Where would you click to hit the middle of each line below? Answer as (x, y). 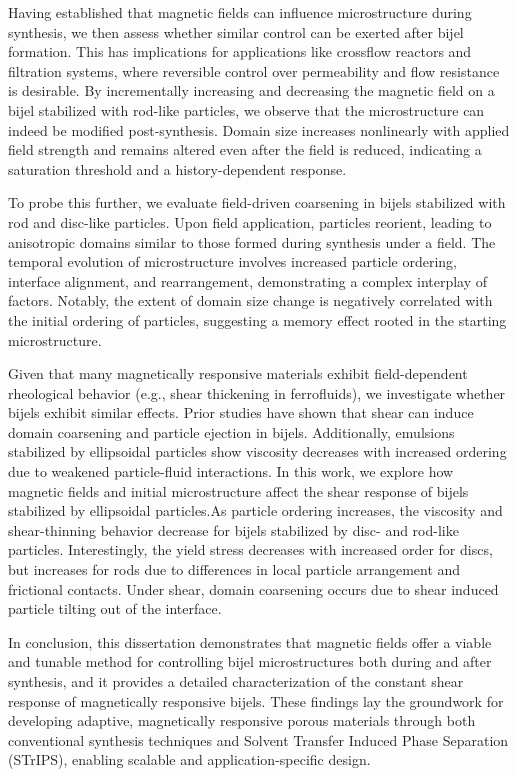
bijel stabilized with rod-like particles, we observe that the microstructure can (246, 109)
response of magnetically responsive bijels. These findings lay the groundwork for (256, 700)
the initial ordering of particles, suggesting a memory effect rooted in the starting (257, 319)
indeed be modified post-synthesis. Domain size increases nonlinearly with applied (259, 129)
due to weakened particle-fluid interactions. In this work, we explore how (231, 471)
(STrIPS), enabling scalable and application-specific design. (189, 759)
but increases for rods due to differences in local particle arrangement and (234, 569)
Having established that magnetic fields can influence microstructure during (240, 12)
